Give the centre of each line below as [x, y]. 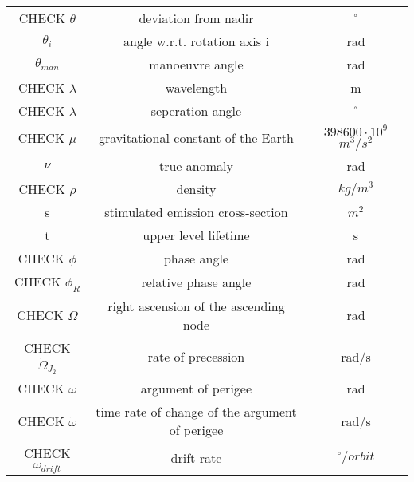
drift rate [196, 458]
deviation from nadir [196, 18]
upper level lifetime [196, 235]
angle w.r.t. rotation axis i [196, 41]
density [196, 188]
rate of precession [196, 357]
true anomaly [196, 165]
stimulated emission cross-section [196, 211]
